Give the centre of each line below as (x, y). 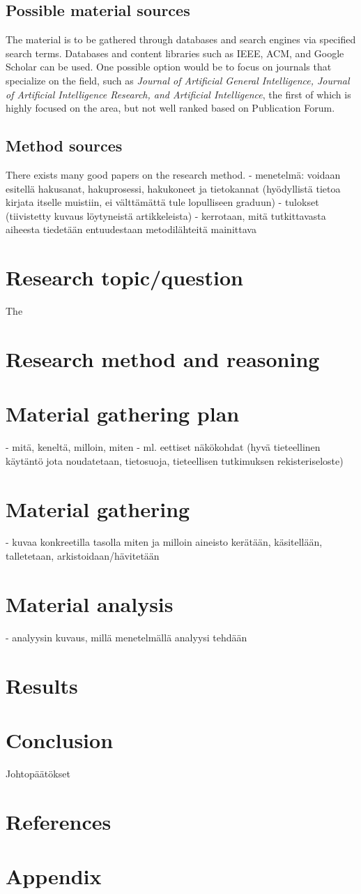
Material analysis (90, 603)
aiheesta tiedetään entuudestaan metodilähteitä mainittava (131, 229)
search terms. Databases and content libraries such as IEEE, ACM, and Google (175, 53)
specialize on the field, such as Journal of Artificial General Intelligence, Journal (178, 80)
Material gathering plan (123, 414)
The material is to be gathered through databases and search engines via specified (181, 39)
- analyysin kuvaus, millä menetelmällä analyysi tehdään (126, 637)
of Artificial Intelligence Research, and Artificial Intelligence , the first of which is (178, 94)
